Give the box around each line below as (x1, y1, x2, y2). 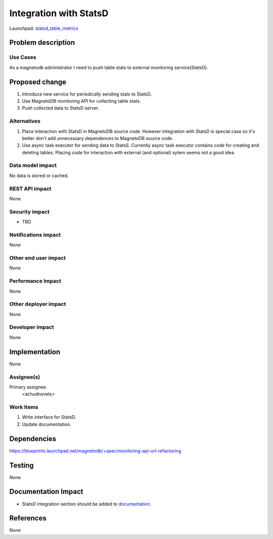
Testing (9, 461, 34, 470)
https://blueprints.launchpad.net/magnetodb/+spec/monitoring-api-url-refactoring (9, 447, 181, 454)
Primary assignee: (9, 384, 48, 390)
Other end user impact (9, 254, 66, 261)
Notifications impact (9, 231, 61, 238)
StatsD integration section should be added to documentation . (22, 501, 152, 507)
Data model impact (9, 162, 57, 169)
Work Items (9, 403, 38, 411)
